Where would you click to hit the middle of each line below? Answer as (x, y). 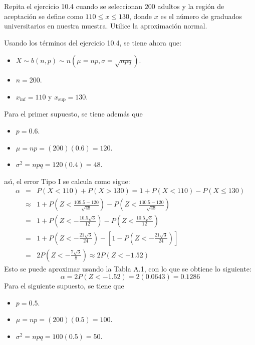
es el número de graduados (201, 16)
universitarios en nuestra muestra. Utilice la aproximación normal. (106, 26)
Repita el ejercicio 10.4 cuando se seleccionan (73, 6)
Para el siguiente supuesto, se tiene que (64, 286)
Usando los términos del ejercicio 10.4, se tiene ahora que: (93, 42)
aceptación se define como (44, 16)
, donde (141, 16)
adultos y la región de (191, 6)
